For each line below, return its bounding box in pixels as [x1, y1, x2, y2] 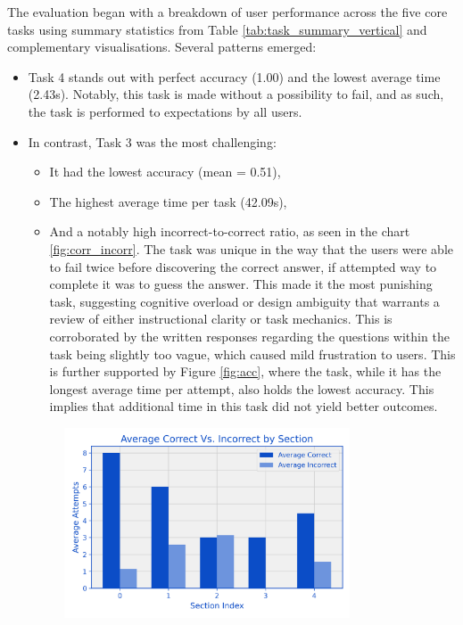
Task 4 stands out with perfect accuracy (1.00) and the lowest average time [28, 67, 441, 86]
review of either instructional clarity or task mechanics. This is [49, 309, 393, 328]
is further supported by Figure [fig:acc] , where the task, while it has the [49, 362, 442, 381]
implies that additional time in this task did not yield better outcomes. [49, 397, 438, 415]
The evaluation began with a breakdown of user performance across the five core [7, 3, 448, 21]
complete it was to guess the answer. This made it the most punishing [49, 275, 433, 293]
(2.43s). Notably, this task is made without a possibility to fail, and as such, [28, 85, 444, 103]
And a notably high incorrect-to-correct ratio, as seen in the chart [49, 222, 410, 241]
